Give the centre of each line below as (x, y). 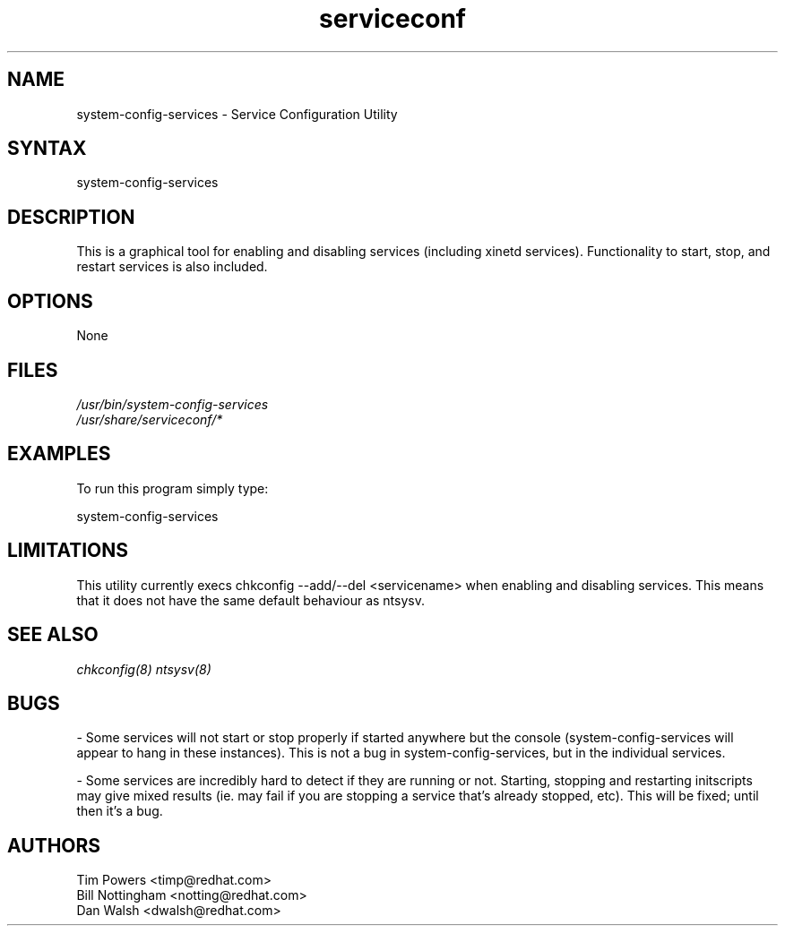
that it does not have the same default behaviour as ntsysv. (250, 600)
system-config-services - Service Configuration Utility (237, 114)
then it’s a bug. (120, 811)
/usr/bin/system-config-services (173, 404)
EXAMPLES (59, 454)
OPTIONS (50, 301)
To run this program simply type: (173, 488)
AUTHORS (54, 845)
